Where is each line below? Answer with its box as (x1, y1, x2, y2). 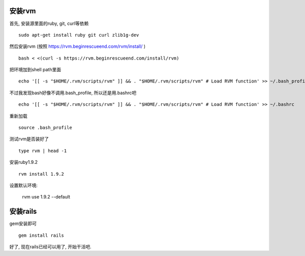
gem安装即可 (9, 220, 37, 226)
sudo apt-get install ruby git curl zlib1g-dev (18, 32, 139, 38)
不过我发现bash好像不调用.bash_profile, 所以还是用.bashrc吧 (9, 90, 137, 96)
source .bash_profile (18, 125, 72, 131)
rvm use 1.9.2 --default (22, 194, 71, 200)
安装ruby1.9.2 (9, 159, 38, 165)
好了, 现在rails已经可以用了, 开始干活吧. (9, 244, 91, 250)
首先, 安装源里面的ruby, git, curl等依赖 (9, 20, 89, 26)
